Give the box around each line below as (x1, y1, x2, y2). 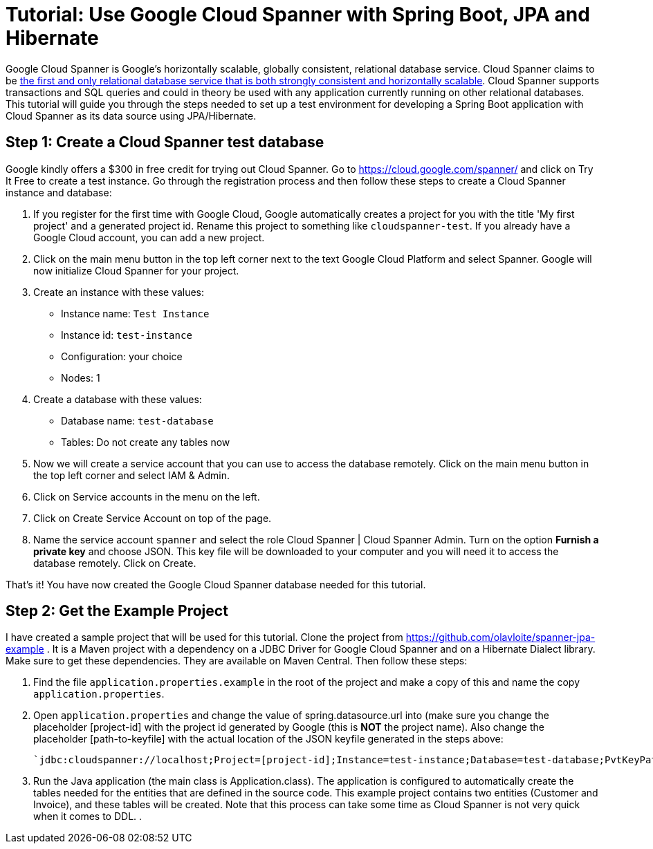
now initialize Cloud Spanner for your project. (33, 264, 239, 277)
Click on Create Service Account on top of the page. (33, 512, 272, 524)
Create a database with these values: (33, 393, 202, 405)
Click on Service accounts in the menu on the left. (33, 490, 260, 503)
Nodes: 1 (61, 371, 100, 384)
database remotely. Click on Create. (33, 557, 196, 569)
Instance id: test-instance (61, 328, 192, 341)
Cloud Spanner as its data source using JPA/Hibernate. (6, 109, 257, 122)
